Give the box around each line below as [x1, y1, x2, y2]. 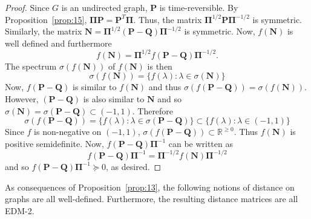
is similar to [73, 80, 117, 93]
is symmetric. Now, [184, 25, 255, 38]
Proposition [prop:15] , [5, 13, 87, 25]
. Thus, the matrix [133, 13, 202, 25]
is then [147, 59, 172, 72]
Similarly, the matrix [5, 25, 82, 38]
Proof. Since [5, 1, 50, 13]
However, [5, 93, 39, 105]
